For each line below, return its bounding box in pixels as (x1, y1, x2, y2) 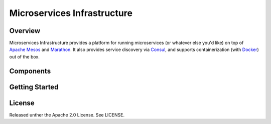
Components (9, 66, 51, 75)
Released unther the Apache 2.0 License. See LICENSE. (9, 111, 125, 117)
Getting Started (9, 82, 59, 91)
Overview (9, 26, 41, 35)
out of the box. (9, 53, 40, 59)
